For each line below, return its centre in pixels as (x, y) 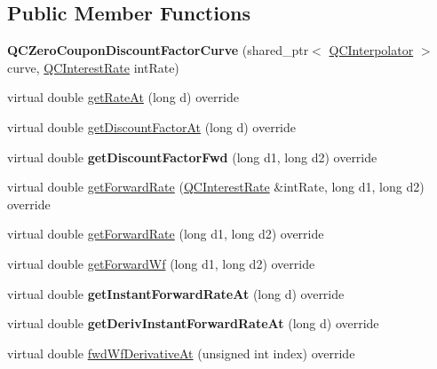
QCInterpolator (371, 50)
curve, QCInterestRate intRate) (93, 67)
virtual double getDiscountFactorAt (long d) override (152, 126)
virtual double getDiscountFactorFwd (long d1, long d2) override (192, 157)
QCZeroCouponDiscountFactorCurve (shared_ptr (158, 50)
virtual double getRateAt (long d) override (123, 97)
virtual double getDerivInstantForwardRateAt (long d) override (193, 323)
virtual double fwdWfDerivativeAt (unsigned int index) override (181, 353)
